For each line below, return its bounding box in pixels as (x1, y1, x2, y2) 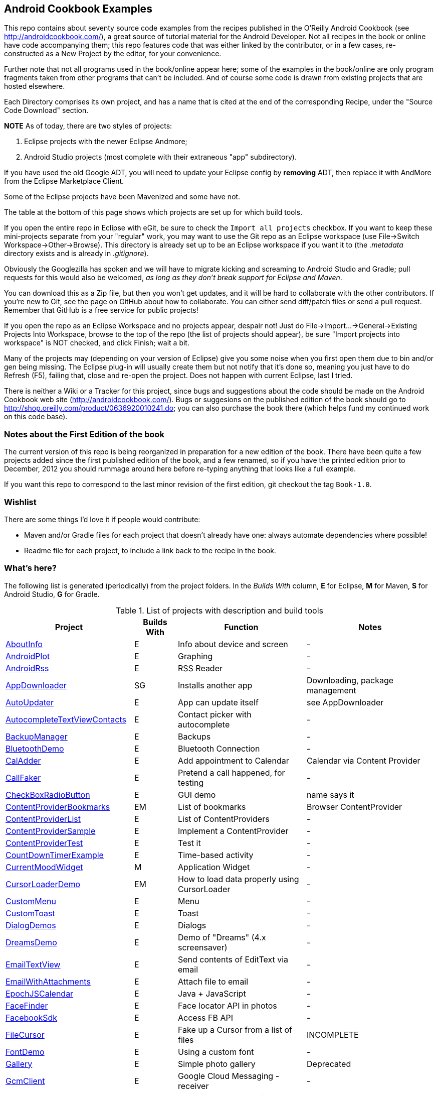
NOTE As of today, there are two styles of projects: (4, 121, 172, 131)
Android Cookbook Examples (4, 3, 152, 15)
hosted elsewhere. (4, 82, 65, 91)
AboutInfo (6, 639, 43, 649)
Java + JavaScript (178, 988, 246, 999)
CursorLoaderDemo (6, 879, 81, 889)
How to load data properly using (178, 874, 299, 884)
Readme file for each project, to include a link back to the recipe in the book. (24, 546, 276, 555)
